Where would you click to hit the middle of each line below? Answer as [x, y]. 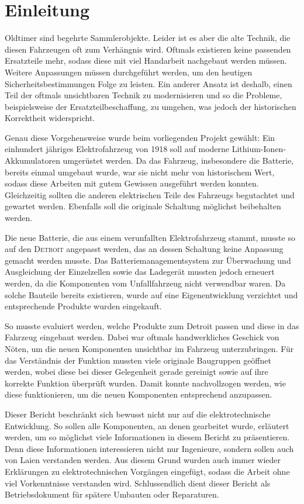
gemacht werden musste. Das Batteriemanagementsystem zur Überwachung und [148, 260]
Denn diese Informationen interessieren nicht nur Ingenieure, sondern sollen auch [149, 448]
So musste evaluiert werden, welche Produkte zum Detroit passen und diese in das [152, 325]
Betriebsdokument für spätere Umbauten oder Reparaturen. [112, 494]
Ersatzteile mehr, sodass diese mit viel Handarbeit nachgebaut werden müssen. [146, 61]
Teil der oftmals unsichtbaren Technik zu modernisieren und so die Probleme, [144, 95]
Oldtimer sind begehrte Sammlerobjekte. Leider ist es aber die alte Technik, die [148, 38]
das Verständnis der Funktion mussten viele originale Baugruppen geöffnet [138, 360]
